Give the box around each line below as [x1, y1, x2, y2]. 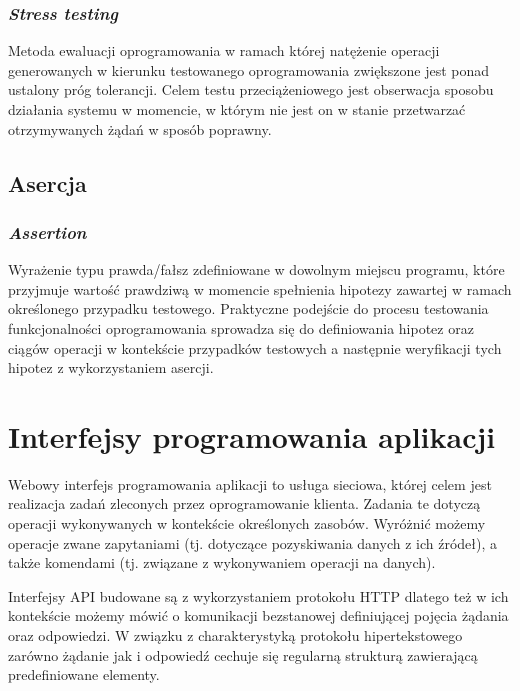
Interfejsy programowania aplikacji [8, 415, 496, 456]
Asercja [8, 167, 87, 198]
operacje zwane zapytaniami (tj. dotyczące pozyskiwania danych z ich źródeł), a [8, 532, 497, 553]
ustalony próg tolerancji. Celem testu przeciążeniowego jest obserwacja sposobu [8, 79, 494, 100]
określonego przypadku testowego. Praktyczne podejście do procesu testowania [8, 298, 489, 319]
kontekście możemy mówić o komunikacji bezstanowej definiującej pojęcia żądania [8, 605, 509, 626]
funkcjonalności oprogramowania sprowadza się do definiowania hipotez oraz [8, 317, 474, 338]
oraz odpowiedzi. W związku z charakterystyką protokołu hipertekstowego [8, 625, 463, 646]
